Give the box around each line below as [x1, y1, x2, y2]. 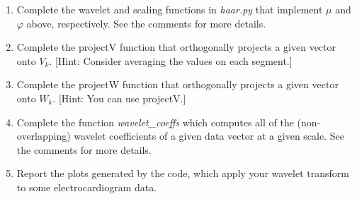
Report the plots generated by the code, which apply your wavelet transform [16, 166, 349, 181]
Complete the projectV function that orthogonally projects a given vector [16, 40, 336, 54]
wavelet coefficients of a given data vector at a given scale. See [74, 128, 344, 143]
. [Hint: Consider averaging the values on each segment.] [49, 53, 293, 68]
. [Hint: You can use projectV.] [52, 90, 186, 105]
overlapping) [16, 128, 71, 143]
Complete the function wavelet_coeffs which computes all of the [16, 114, 294, 129]
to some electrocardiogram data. [16, 179, 157, 194]
